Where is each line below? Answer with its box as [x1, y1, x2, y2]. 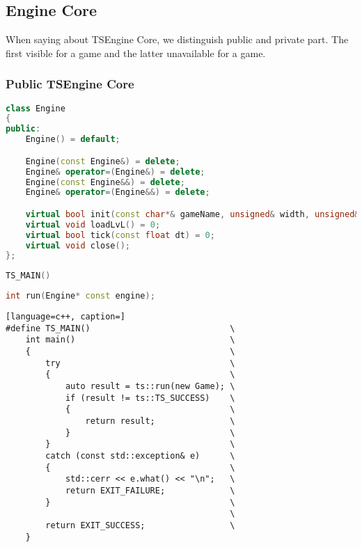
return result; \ [85, 415, 235, 426]
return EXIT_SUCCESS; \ [45, 520, 235, 530]
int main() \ [25, 335, 235, 345]
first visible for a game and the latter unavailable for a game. [6, 45, 266, 60]
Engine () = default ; [25, 134, 120, 145]
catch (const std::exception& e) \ [45, 450, 235, 461]
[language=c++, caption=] [6, 312, 125, 322]
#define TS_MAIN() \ [6, 323, 235, 333]
